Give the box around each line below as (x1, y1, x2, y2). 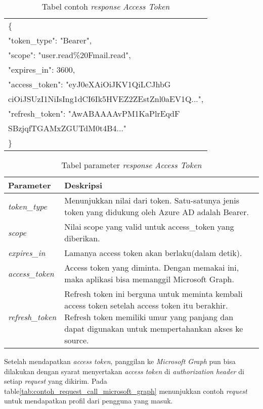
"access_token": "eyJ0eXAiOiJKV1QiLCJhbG (8, 78, 171, 90)
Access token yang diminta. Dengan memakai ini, (64, 262, 239, 273)
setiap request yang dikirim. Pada (4, 376, 107, 386)
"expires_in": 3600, (8, 64, 75, 75)
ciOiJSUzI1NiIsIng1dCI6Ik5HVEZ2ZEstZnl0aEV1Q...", (8, 93, 204, 105)
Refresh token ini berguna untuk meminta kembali (64, 288, 243, 299)
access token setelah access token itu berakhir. (64, 299, 228, 311)
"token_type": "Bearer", (8, 34, 92, 46)
